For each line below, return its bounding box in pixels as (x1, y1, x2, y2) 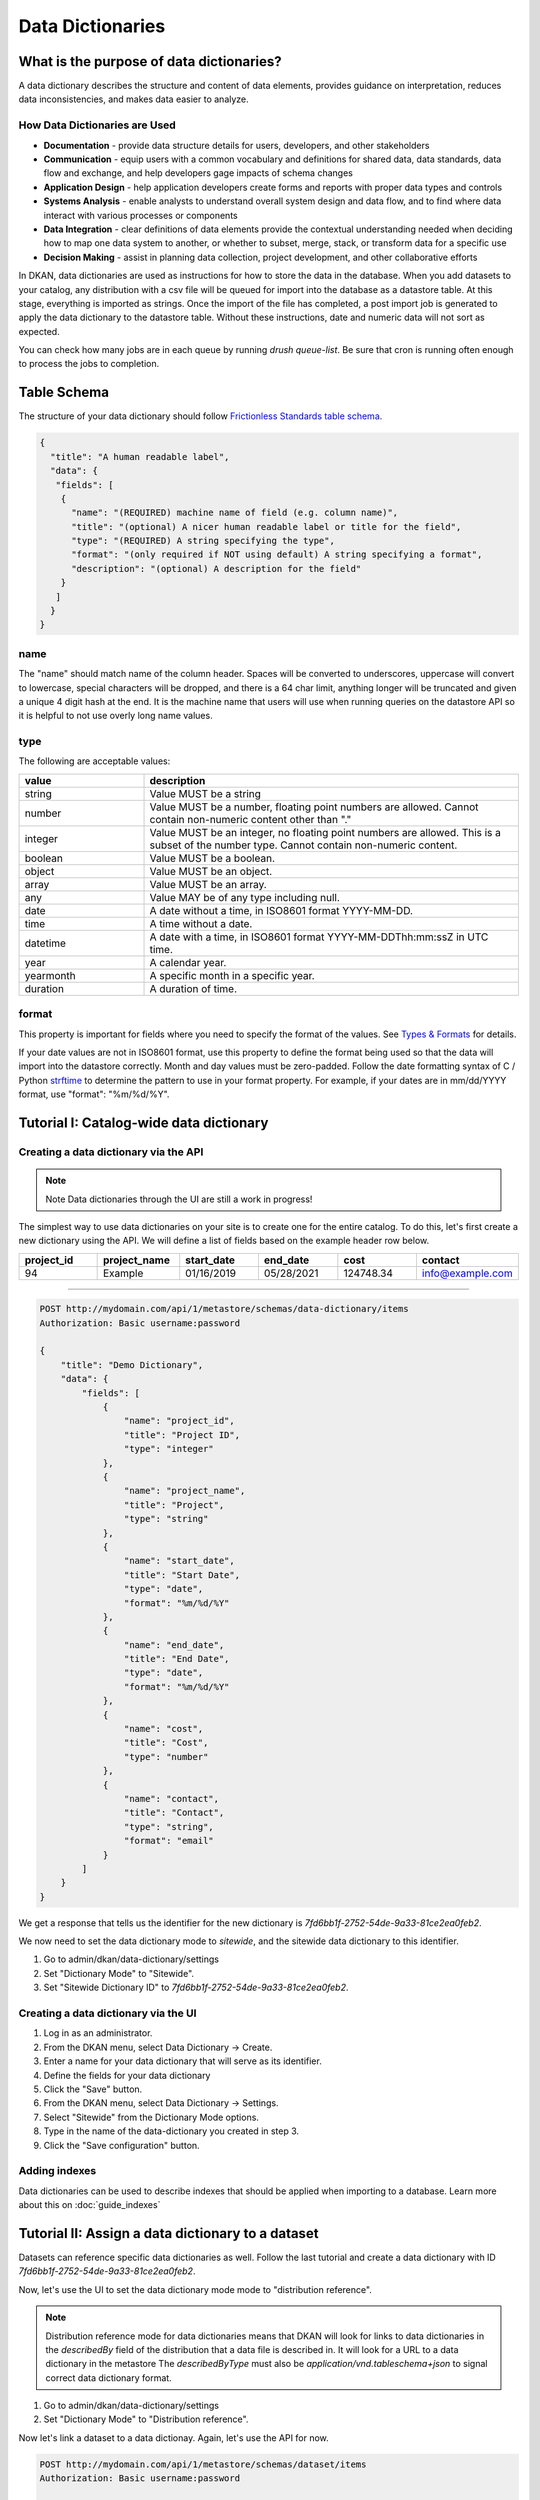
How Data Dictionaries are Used (18, 118, 177, 132)
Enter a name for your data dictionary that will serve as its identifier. (43, 2055, 322, 2067)
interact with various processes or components (43, 209, 239, 221)
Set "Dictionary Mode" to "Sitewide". (43, 1967, 195, 1979)
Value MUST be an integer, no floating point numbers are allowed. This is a (149, 825, 502, 839)
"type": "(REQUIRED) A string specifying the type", (71, 535, 335, 547)
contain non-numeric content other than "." (149, 812, 352, 826)
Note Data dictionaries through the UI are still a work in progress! (45, 1193, 313, 1205)
